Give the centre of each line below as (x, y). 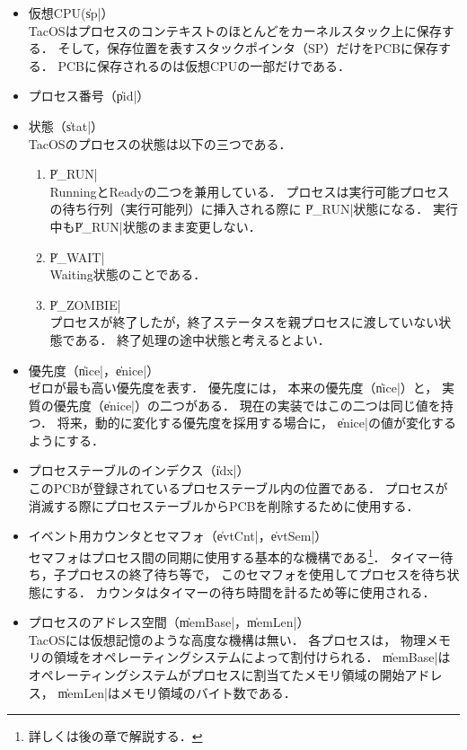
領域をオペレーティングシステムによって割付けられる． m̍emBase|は (252, 657)
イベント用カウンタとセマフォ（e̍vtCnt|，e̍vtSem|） (178, 536)
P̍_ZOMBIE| (85, 304)
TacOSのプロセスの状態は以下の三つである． (160, 143)
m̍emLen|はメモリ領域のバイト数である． (177, 692)
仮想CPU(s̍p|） (71, 13)
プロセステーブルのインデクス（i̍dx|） (139, 470)
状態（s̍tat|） (66, 125)
